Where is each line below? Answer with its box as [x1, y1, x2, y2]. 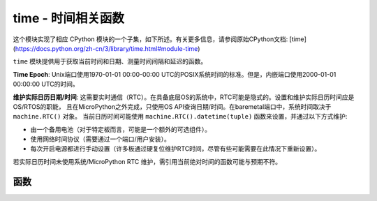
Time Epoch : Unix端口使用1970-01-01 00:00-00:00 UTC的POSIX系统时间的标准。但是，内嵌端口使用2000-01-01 [13, 70, 337, 78]
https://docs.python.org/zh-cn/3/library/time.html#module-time [15, 44, 198, 52]
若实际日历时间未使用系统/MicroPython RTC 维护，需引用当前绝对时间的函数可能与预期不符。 [13, 157, 282, 165]
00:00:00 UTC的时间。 [13, 80, 80, 89]
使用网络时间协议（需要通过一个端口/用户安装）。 [30, 135, 171, 143]
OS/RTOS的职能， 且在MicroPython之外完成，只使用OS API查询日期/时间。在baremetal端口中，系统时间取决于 [13, 102, 332, 111]
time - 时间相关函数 [13, 10, 125, 26]
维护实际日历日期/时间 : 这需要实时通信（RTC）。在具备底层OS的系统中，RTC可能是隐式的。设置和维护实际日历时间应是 [13, 93, 355, 101]
